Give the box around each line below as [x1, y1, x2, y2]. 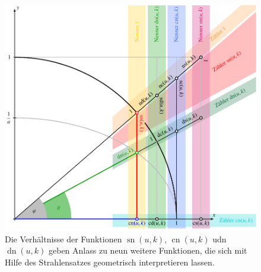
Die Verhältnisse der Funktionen [5, 232, 122, 245]
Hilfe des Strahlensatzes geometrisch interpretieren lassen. [5, 255, 215, 268]
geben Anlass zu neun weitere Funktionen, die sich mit [49, 244, 247, 257]
